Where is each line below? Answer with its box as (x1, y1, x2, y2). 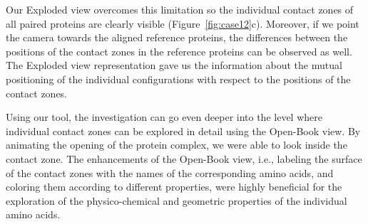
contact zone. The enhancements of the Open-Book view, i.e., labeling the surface (6, 151, 362, 166)
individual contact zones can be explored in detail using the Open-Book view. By (6, 123, 361, 138)
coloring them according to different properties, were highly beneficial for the (6, 179, 342, 194)
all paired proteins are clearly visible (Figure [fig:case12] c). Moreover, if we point (6, 16, 359, 31)
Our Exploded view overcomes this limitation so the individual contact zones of (6, 2, 354, 16)
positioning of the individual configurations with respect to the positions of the (6, 71, 351, 86)
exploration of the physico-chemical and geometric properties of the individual (6, 193, 347, 208)
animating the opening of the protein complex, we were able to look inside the (6, 137, 347, 152)
